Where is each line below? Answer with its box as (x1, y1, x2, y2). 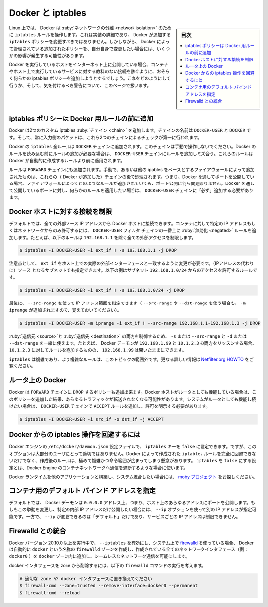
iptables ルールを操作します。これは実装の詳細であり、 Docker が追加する (14, 31, 171, 37)
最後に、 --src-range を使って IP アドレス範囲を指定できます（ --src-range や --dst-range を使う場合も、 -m (9, 300, 246, 306)
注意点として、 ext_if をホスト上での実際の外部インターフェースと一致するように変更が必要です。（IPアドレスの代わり (9, 260, 254, 266)
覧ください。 (9, 363, 36, 369)
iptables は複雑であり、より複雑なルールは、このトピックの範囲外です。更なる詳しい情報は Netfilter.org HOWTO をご (9, 356, 254, 362)
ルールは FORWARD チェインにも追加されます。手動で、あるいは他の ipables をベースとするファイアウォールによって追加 (9, 167, 255, 173)
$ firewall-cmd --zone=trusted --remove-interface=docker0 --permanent (19, 583, 198, 589)
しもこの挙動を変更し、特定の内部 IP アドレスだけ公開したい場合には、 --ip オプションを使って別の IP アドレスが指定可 (9, 506, 257, 513)
